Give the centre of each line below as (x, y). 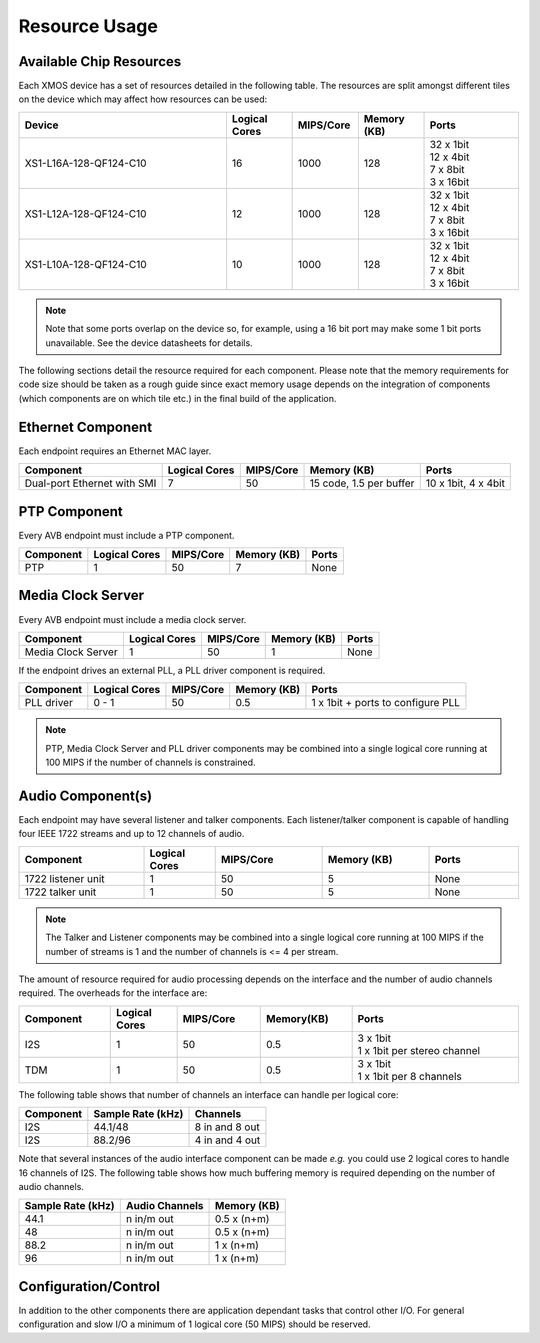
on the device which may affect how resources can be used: (143, 99)
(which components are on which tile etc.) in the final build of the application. (177, 398)
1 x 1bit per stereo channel (418, 1050)
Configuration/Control (89, 1286)
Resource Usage (88, 26)
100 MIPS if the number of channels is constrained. (150, 762)
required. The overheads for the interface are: (113, 993)
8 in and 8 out (227, 1127)
